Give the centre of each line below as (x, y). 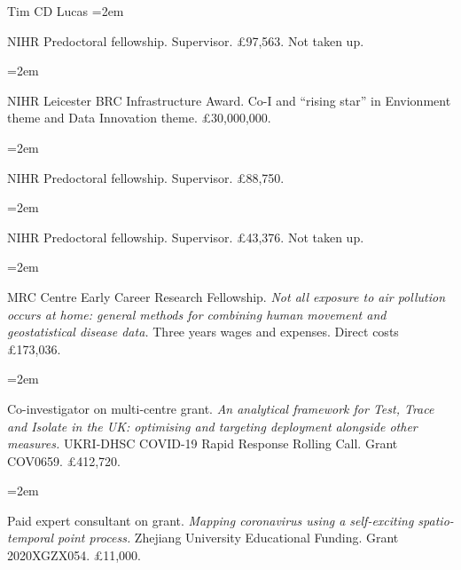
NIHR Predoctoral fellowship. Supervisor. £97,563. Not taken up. (186, 40)
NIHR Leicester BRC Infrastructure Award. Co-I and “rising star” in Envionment (229, 100)
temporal (31, 538)
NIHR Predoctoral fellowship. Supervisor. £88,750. (146, 177)
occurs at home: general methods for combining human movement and (197, 314)
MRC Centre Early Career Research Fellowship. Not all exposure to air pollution (226, 296)
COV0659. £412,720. (64, 460)
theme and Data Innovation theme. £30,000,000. (139, 118)
